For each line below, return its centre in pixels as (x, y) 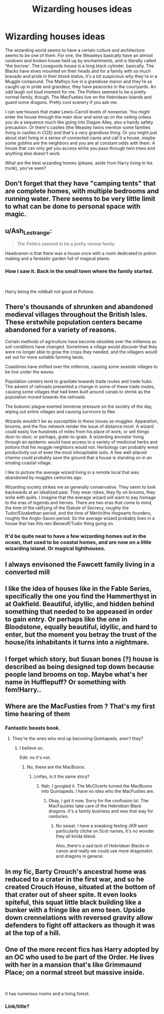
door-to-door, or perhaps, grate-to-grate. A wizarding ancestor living (74, 437)
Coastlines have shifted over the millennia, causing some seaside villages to (81, 367)
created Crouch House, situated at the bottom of (80, 887)
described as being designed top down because (80, 667)
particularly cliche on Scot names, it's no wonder (105, 831)
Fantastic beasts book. (33, 728)
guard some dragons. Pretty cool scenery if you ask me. (61, 102)
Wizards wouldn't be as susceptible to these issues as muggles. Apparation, (82, 421)
